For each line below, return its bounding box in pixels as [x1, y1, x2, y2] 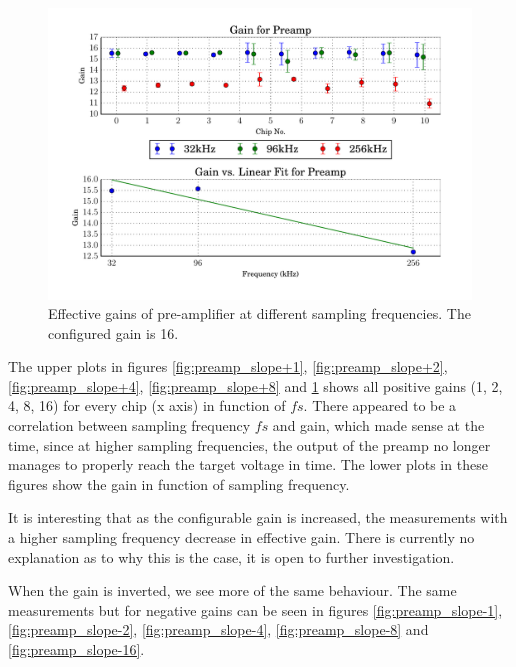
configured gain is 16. [48, 322, 179, 343]
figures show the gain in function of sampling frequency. [8, 473, 350, 494]
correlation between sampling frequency [8, 415, 251, 436]
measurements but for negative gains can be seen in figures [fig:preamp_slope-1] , [8, 599, 503, 620]
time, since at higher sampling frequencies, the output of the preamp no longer [8, 434, 491, 455]
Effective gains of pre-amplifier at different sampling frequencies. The [48, 303, 471, 324]
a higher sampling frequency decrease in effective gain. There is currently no [8, 527, 475, 548]
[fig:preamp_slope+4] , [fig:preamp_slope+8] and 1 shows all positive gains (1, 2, [8, 375, 503, 396]
